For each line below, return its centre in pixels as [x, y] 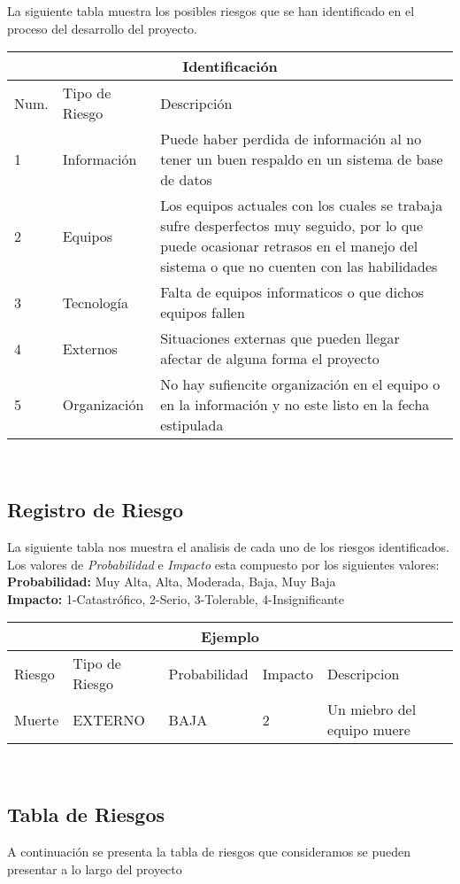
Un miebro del [372, 710]
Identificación [230, 66]
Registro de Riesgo [96, 510]
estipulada [192, 425]
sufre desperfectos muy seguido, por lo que [292, 226]
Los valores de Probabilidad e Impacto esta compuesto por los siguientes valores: [223, 564]
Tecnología [95, 302]
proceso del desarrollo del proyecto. [102, 28]
